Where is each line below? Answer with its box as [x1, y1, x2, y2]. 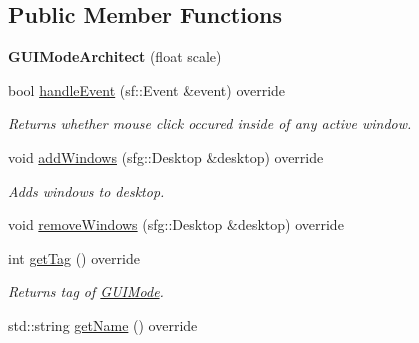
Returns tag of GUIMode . [8, 281, 164, 302]
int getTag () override [8, 247, 140, 268]
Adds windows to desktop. [8, 180, 165, 201]
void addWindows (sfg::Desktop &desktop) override [8, 146, 324, 167]
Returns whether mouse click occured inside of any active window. [8, 113, 412, 134]
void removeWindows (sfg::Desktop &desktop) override [8, 214, 344, 235]
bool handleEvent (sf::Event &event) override [8, 79, 286, 100]
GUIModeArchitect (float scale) [8, 46, 222, 67]
